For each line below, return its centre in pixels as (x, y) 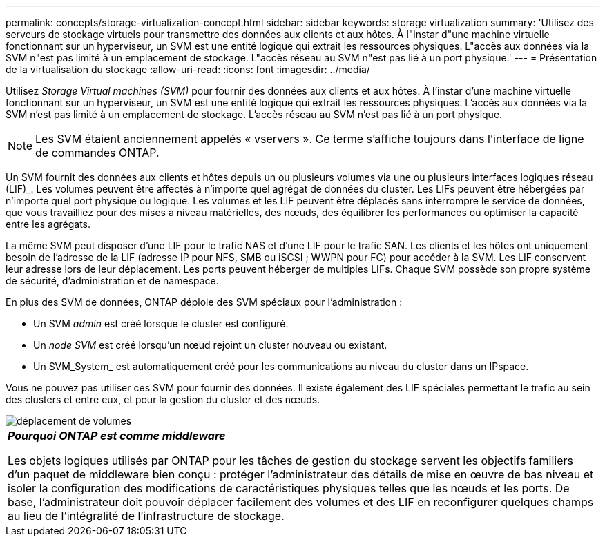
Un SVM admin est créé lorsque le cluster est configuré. (161, 323)
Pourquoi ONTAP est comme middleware (117, 436)
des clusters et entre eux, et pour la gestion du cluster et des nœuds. (163, 399)
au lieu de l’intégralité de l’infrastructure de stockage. (146, 516)
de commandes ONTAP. (97, 153)
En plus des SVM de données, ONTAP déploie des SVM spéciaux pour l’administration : (204, 302)
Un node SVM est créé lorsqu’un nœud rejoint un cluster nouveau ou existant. (210, 345)
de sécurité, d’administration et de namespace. (112, 281)
